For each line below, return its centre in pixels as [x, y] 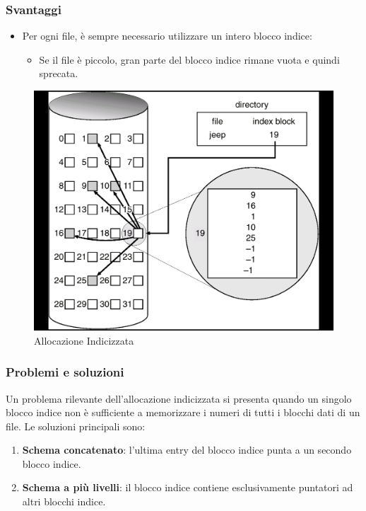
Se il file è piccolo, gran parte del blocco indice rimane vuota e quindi [189, 59]
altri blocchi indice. [64, 501]
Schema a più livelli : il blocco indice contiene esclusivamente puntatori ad [188, 487]
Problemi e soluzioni [65, 372]
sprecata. [59, 73]
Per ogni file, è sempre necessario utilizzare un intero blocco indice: [167, 36]
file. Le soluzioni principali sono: [76, 426]
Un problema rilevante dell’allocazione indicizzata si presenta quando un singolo [179, 398]
